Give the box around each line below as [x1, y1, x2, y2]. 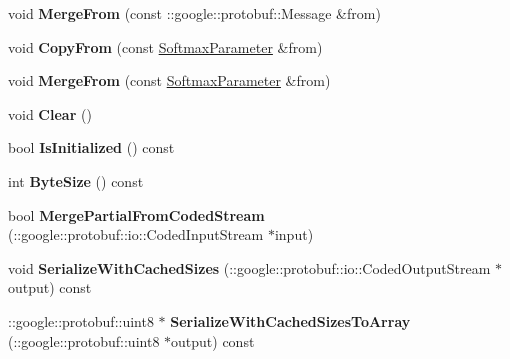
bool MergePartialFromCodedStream [8, 204, 265, 225]
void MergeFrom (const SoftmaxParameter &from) [8, 70, 331, 91]
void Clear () [8, 103, 92, 124]
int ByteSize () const [8, 170, 144, 191]
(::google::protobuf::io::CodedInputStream [8, 224, 264, 245]
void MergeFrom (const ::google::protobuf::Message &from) [8, 3, 381, 23]
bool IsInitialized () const [8, 137, 175, 158]
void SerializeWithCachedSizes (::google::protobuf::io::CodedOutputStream [8, 257, 491, 278]
